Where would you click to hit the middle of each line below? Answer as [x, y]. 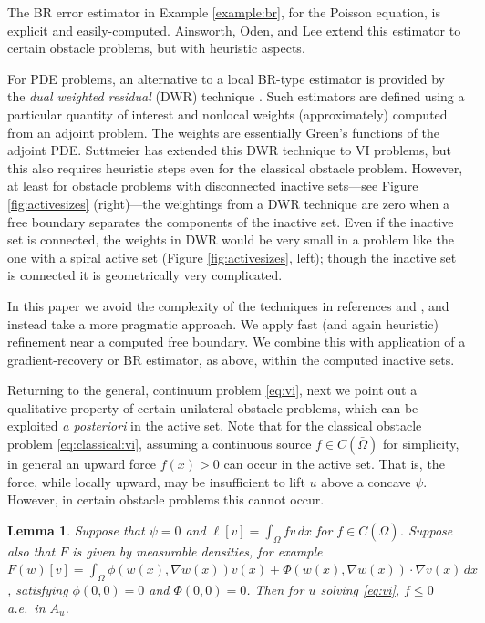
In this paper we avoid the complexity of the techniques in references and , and [228, 305]
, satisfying [38, 590]
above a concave [366, 481]
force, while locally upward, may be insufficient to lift [156, 481]
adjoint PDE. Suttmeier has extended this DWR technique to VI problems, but [230, 150]
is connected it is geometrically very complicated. [145, 275]
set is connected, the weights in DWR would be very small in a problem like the [231, 239]
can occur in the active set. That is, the [334, 464]
